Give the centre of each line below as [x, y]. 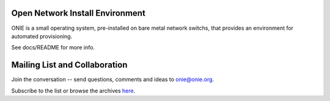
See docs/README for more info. [53, 47]
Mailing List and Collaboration [69, 65]
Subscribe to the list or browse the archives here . [73, 91]
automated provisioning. [42, 36]
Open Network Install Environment [79, 13]
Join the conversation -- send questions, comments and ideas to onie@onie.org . [112, 80]
